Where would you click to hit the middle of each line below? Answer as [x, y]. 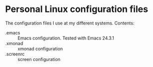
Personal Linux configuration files [77, 9]
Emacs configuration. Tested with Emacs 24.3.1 [66, 38]
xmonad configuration [40, 48]
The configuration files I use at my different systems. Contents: [70, 23]
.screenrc [15, 54]
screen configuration [39, 59]
